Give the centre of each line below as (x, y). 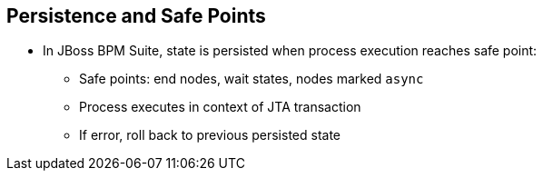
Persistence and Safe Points (136, 16)
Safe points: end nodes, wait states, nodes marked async (252, 79)
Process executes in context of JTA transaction (220, 107)
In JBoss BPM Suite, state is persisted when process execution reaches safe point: (290, 51)
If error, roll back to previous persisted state (210, 135)
